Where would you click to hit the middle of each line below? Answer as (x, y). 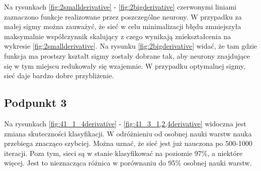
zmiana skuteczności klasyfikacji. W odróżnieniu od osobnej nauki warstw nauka (128, 133)
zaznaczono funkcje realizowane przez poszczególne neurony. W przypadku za (123, 16)
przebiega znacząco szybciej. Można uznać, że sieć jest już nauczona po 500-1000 (128, 143)
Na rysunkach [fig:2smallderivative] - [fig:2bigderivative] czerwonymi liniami (120, 7)
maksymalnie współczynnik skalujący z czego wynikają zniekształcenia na (118, 36)
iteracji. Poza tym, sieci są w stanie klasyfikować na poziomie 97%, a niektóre (123, 153)
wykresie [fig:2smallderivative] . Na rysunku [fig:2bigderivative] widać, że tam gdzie (131, 46)
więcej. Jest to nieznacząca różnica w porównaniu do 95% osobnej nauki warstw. (128, 163)
